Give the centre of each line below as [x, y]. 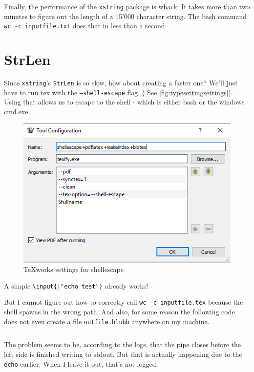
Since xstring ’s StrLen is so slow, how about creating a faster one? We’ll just [121, 83]
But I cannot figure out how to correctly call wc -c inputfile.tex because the [124, 302]
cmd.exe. [17, 111]
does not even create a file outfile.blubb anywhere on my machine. [107, 321]
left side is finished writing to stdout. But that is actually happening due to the [123, 354]
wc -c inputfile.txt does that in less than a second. [85, 26]
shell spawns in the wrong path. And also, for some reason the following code [119, 312]
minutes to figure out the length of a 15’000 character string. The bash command [125, 16]
